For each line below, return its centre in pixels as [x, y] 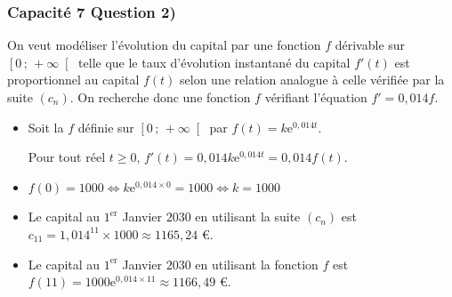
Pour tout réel [67, 157]
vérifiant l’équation [316, 97]
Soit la [46, 127]
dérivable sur [370, 45]
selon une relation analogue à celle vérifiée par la [312, 80]
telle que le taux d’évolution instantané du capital [214, 62]
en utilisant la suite [248, 217]
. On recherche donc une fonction [160, 97]
